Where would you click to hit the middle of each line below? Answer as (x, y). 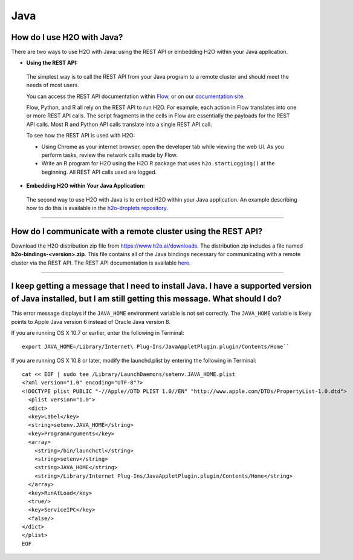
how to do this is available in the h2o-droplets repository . (97, 208)
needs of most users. (53, 85)
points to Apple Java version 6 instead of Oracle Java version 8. (91, 321)
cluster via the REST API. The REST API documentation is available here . (101, 263)
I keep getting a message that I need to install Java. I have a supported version (161, 286)
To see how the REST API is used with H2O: (81, 136)
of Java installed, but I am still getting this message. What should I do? (147, 299)
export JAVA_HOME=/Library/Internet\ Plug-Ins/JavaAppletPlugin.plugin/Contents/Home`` (156, 347)
